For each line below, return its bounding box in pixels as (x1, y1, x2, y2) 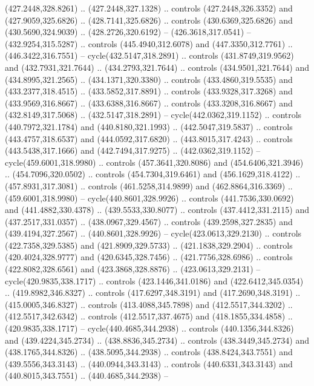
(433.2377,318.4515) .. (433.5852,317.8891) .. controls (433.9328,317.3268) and (5, 85, 293, 97)
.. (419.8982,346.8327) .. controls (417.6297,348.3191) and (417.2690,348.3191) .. (5, 286, 301, 299)
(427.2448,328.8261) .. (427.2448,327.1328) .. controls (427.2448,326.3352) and (5, 2, 293, 14)
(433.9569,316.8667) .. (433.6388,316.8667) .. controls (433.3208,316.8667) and (5, 96, 293, 109)
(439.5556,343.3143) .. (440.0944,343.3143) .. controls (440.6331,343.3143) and (5, 357, 293, 370)
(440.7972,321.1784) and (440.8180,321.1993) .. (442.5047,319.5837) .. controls (5, 120, 293, 132)
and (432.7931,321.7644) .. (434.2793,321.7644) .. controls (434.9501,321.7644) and (5, 61, 309, 73)
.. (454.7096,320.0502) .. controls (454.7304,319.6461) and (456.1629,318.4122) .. (5, 168, 301, 180)
